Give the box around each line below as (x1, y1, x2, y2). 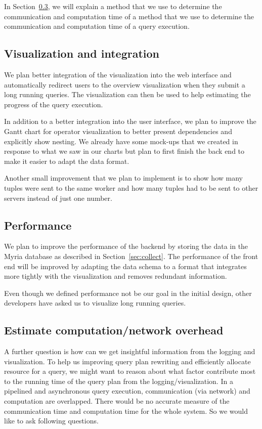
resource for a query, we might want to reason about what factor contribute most (4, 366, 256, 376)
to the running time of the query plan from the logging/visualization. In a (4, 375, 233, 386)
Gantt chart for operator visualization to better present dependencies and (4, 125, 232, 136)
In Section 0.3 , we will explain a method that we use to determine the (4, 1, 222, 11)
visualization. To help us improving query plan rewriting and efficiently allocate (4, 356, 251, 366)
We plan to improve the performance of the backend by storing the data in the (4, 241, 248, 251)
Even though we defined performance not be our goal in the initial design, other (4, 287, 252, 298)
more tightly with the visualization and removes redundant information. (4, 271, 227, 281)
